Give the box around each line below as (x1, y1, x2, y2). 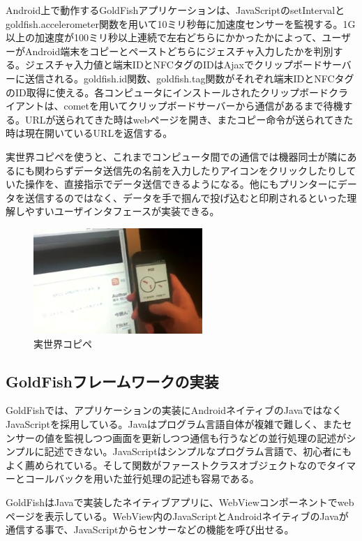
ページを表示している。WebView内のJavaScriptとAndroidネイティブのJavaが (6, 508, 349, 523)
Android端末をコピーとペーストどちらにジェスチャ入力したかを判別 (24, 43, 333, 58)
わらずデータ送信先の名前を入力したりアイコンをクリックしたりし (44, 163, 347, 177)
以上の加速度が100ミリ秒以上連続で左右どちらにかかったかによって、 (6, 30, 322, 45)
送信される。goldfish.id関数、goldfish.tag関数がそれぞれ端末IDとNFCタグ (24, 71, 354, 85)
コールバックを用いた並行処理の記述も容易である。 (24, 471, 259, 486)
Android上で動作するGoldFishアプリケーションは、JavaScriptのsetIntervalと (6, 3, 345, 17)
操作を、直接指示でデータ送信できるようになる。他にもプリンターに (24, 177, 338, 191)
